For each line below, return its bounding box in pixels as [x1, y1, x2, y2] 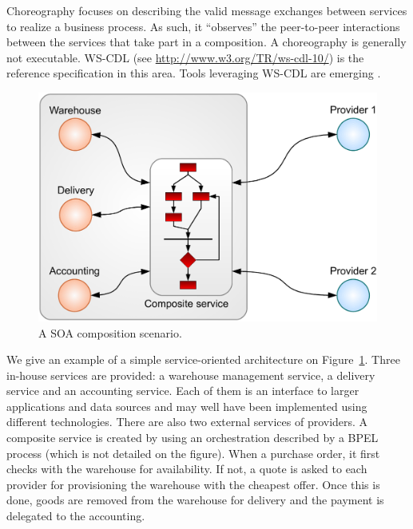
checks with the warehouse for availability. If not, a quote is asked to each [6, 460, 367, 477]
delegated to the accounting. [6, 507, 145, 524]
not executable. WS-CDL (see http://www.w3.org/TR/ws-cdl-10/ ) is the [6, 49, 364, 65]
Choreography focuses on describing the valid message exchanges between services [6, 2, 407, 18]
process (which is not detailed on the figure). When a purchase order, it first [6, 444, 380, 461]
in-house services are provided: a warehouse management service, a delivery [6, 366, 375, 383]
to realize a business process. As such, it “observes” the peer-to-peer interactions [6, 18, 400, 34]
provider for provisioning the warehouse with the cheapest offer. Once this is [6, 476, 380, 492]
